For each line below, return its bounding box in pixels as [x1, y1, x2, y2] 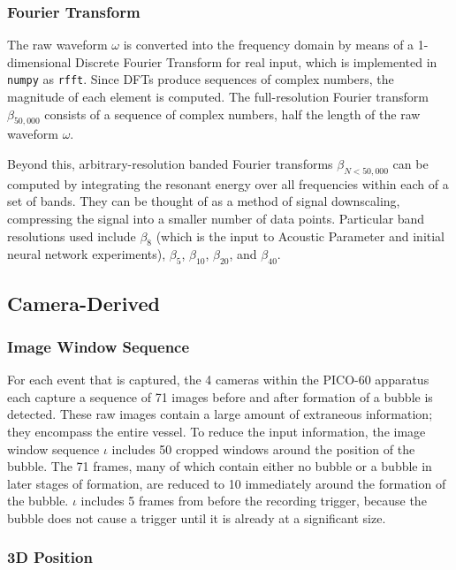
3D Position [7, 546, 93, 568]
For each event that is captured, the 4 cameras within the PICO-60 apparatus [7, 370, 429, 389]
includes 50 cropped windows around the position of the [111, 439, 415, 458]
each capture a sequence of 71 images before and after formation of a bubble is [7, 387, 433, 406]
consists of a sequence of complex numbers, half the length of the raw [44, 104, 421, 123]
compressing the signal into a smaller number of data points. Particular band [7, 209, 425, 228]
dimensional [7, 52, 72, 71]
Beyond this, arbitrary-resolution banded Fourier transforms [7, 155, 333, 173]
